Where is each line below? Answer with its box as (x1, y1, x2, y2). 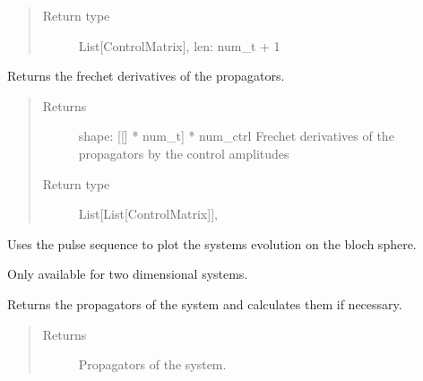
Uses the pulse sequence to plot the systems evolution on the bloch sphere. (7, 234, 417, 253)
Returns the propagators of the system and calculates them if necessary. (7, 294, 402, 313)
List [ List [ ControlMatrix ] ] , (78, 204, 218, 223)
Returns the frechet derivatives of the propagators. (7, 66, 285, 85)
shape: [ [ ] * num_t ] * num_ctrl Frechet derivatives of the (78, 126, 394, 145)
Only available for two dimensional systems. (7, 264, 248, 283)
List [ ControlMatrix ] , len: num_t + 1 (78, 36, 281, 55)
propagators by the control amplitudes (78, 143, 289, 162)
